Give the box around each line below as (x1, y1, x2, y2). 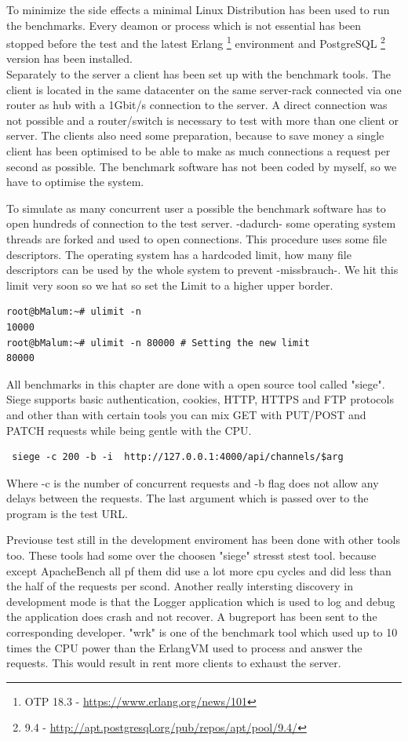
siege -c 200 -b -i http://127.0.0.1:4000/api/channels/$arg (12, 451, 344, 463)
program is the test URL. (6, 505, 128, 521)
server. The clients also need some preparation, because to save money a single (6, 127, 384, 144)
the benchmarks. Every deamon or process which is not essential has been (6, 16, 361, 33)
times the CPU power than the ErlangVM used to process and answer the (6, 639, 362, 655)
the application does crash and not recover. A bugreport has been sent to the (6, 608, 377, 625)
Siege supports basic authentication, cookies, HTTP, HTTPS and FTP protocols (6, 391, 394, 407)
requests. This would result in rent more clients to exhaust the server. (6, 655, 341, 671)
